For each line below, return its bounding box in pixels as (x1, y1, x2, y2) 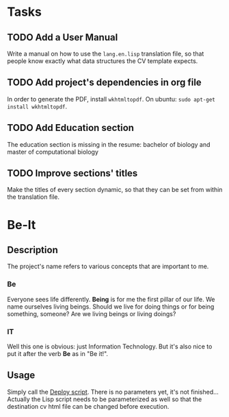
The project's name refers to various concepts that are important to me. (7, 262, 209, 271)
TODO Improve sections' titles (7, 167, 138, 179)
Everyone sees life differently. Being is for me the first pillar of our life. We (7, 295, 215, 303)
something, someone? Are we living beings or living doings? (7, 309, 176, 318)
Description (7, 244, 58, 256)
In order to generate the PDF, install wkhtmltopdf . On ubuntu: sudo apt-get (7, 95, 215, 103)
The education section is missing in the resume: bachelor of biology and (7, 140, 211, 148)
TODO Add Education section (7, 122, 135, 134)
